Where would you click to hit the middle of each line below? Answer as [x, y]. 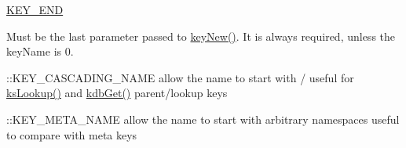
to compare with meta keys [72, 134]
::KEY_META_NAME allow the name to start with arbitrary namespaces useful [203, 119]
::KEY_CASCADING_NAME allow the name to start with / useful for [180, 77]
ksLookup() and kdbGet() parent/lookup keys [117, 93]
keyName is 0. [40, 51]
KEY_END [35, 9]
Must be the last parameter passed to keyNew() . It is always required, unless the [201, 36]
